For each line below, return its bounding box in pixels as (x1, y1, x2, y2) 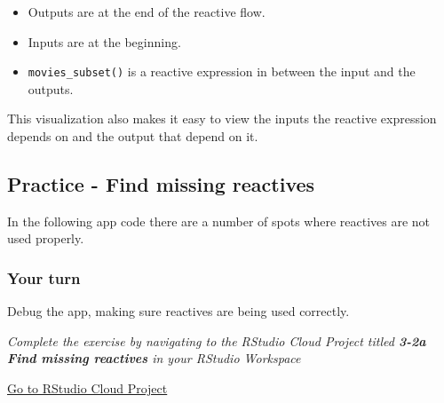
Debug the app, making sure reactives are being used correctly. (7, 302, 350, 320)
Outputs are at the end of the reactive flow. (28, 3, 266, 20)
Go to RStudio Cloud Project (7, 379, 168, 398)
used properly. (7, 229, 84, 248)
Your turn (7, 266, 81, 288)
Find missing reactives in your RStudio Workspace (7, 349, 301, 367)
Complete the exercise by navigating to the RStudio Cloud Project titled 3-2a (7, 331, 426, 350)
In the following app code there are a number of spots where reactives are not (7, 211, 431, 230)
